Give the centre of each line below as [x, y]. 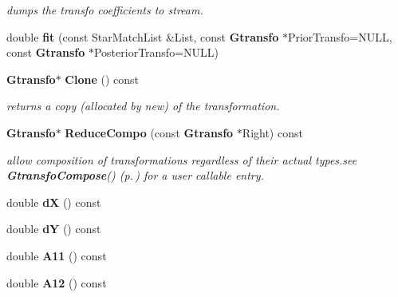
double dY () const [54, 229]
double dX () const [54, 202]
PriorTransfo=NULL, [340, 36]
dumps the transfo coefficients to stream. [105, 10]
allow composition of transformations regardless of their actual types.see [182, 159]
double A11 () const [57, 255]
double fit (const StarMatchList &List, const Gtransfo [143, 36]
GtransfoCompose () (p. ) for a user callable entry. [135, 175]
